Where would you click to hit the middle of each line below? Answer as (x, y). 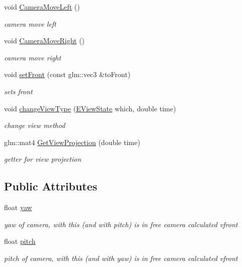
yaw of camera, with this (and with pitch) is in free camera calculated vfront (121, 224)
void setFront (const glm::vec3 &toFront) (67, 74)
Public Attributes (51, 186)
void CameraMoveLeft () (42, 7)
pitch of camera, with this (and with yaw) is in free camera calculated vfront (121, 258)
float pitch (20, 241)
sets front (18, 91)
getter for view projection (43, 159)
